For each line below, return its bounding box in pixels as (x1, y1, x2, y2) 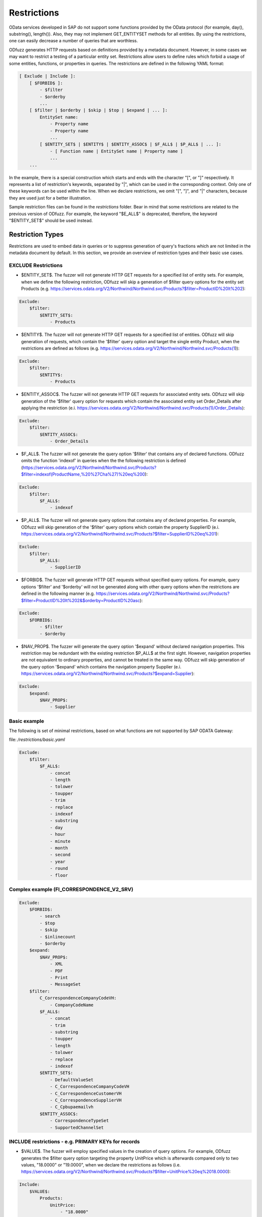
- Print (49, 975, 68, 980)
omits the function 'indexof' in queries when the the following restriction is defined (21, 458, 186, 463)
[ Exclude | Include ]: (19, 74, 76, 79)
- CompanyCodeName (49, 1002, 94, 1008)
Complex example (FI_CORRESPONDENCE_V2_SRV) (9, 886, 133, 893)
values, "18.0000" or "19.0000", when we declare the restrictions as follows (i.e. (21, 1162, 181, 1168)
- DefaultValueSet (49, 1077, 94, 1083)
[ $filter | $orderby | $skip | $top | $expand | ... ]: (29, 108, 168, 113)
